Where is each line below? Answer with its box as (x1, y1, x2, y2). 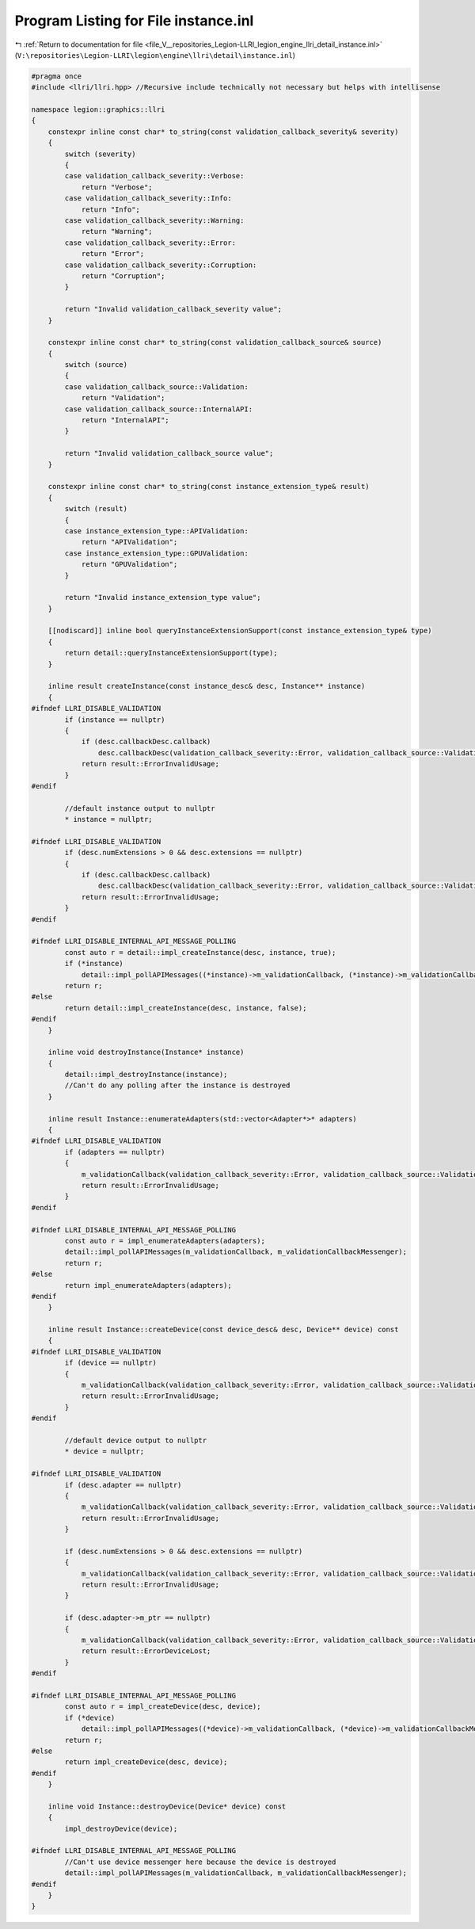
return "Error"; (81, 250, 145, 258)
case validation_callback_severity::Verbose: (64, 171, 245, 181)
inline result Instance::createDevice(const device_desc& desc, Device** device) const (47, 1325, 399, 1335)
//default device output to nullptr (64, 1435, 207, 1445)
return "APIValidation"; (81, 537, 178, 547)
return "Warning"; (81, 227, 154, 236)
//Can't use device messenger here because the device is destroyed (64, 1857, 336, 1866)
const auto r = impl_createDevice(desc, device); (64, 1702, 261, 1711)
